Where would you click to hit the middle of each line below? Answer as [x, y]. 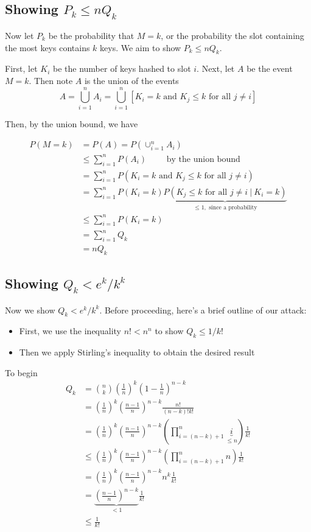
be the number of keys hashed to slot [122, 68]
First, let [21, 68]
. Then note [51, 80]
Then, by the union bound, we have [72, 123]
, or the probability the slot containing [232, 35]
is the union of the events [131, 80]
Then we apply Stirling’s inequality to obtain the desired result [137, 352]
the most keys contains [47, 47]
